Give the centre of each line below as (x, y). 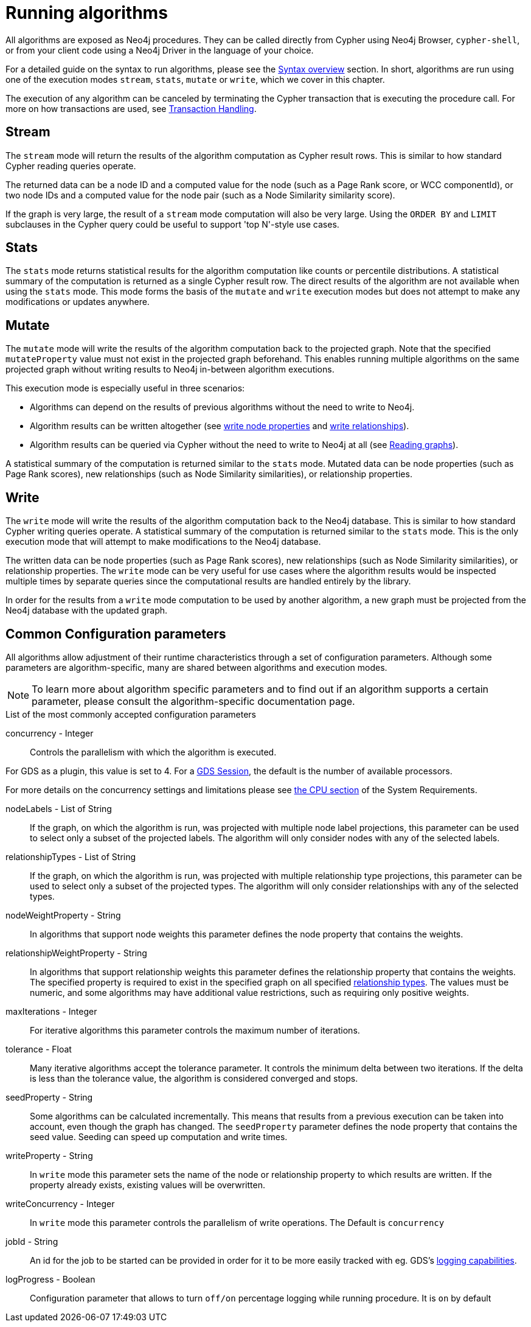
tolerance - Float (39, 1049)
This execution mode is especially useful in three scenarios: (125, 388)
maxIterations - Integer (51, 1011)
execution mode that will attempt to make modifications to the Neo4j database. (163, 542)
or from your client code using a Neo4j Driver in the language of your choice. (160, 50)
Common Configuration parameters (116, 634)
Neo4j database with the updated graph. (87, 611)
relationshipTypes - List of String (71, 856)
